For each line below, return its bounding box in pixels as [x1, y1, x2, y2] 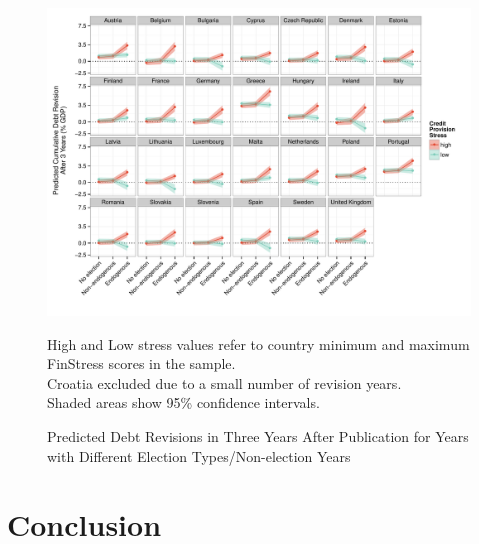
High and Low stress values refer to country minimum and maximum [47, 333, 470, 354]
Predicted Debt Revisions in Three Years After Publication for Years [47, 426, 469, 447]
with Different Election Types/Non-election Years [47, 445, 351, 466]
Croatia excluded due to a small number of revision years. [47, 372, 402, 393]
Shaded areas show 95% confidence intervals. [47, 392, 320, 413]
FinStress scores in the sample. [47, 353, 236, 374]
